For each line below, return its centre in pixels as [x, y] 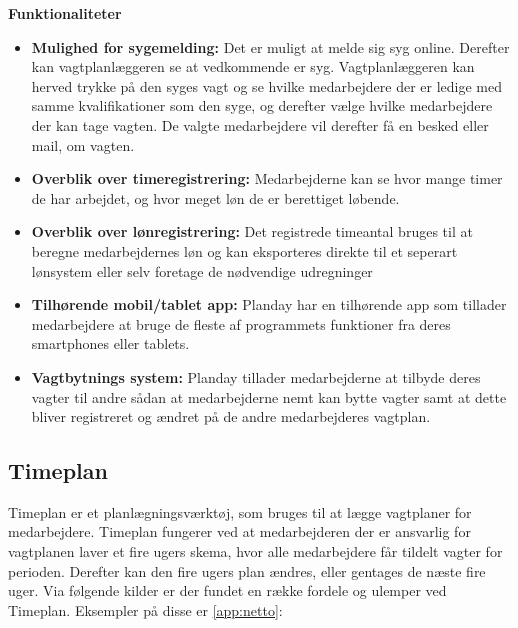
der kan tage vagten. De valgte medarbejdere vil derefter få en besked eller [260, 124]
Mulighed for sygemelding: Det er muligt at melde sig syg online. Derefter [270, 46]
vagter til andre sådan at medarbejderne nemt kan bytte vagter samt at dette [269, 396]
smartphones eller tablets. [110, 343]
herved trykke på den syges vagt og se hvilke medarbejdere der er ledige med [266, 85]
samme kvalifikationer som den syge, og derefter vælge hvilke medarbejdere [262, 105]
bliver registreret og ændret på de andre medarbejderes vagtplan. [231, 416]
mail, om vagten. [83, 144]
